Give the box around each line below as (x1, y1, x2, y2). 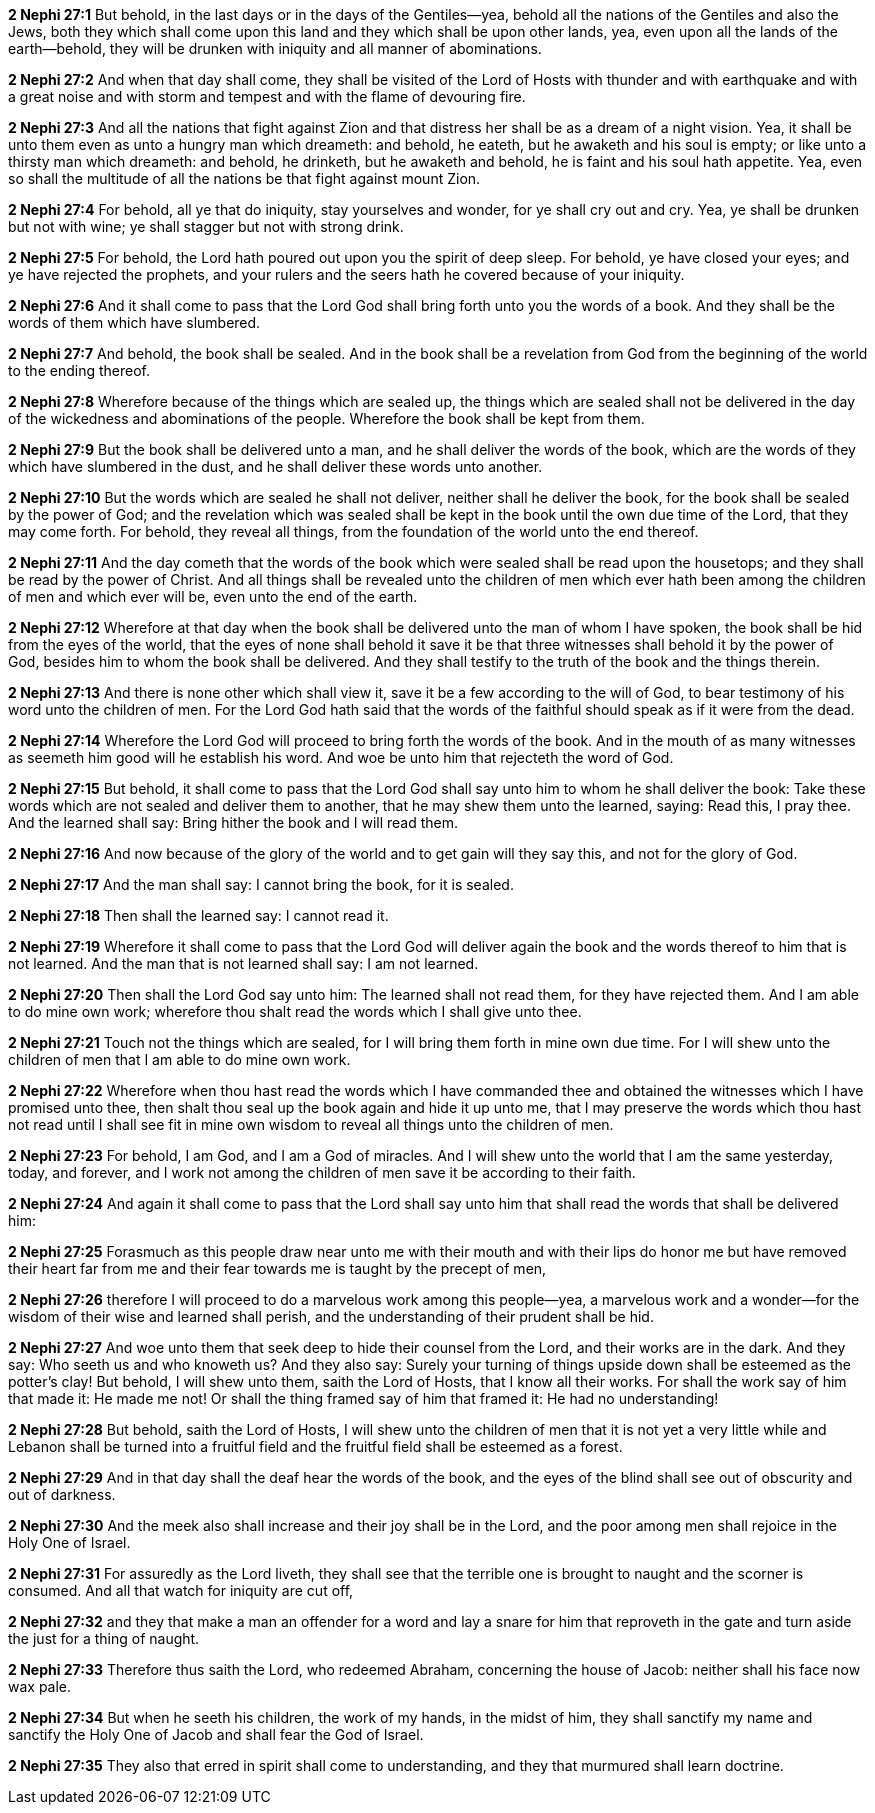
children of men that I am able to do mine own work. (8, 1051, 351, 1068)
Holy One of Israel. (8, 1534, 131, 1551)
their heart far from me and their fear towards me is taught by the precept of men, (8, 1260, 547, 1277)
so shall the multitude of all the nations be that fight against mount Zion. (8, 170, 481, 187)
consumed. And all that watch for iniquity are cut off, (8, 1582, 354, 1599)
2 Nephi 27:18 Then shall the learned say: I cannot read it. (8, 907, 389, 924)
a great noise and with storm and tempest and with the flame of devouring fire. (8, 88, 526, 105)
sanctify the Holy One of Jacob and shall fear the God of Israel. (8, 1726, 424, 1743)
